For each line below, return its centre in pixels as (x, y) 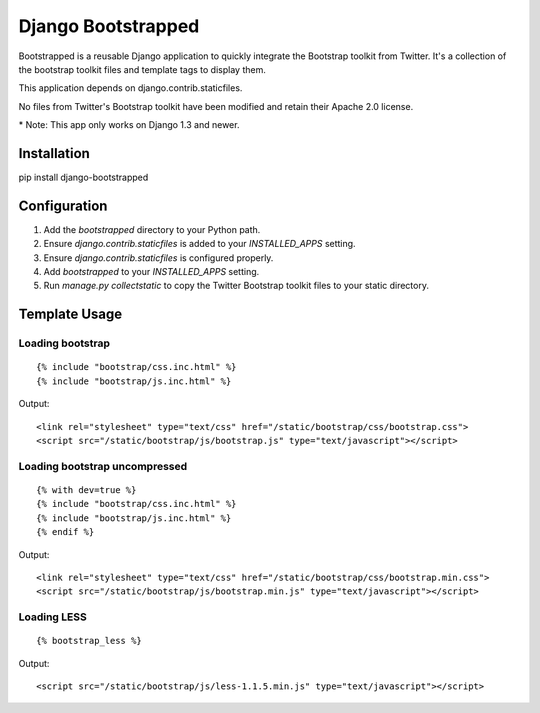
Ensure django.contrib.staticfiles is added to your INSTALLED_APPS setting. (199, 244)
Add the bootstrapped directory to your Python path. (152, 229)
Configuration (63, 205)
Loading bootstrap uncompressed (103, 466)
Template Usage (70, 314)
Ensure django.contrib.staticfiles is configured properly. (158, 257)
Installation (54, 153)
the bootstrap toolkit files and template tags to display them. (142, 69)
